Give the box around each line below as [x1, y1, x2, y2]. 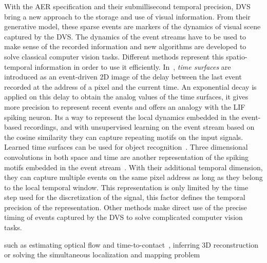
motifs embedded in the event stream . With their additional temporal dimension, [4, 161, 263, 172]
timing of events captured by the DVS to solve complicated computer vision [4, 212, 243, 222]
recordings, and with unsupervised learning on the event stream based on [24, 122, 255, 132]
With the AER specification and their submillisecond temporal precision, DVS [4, 1, 251, 11]
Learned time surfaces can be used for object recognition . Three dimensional [4, 141, 248, 152]
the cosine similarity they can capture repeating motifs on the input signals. [4, 131, 243, 142]
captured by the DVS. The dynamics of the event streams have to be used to [4, 31, 246, 42]
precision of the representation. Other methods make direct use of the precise [4, 201, 247, 212]
